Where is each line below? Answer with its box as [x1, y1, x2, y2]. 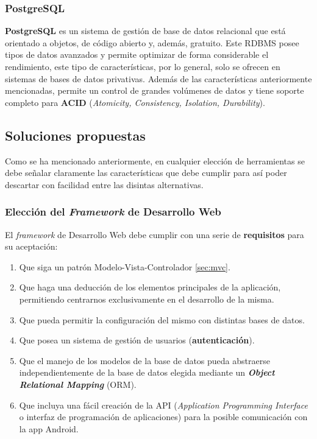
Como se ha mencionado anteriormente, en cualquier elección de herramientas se [5, 154, 305, 167]
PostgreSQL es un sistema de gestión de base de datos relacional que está [5, 24, 286, 37]
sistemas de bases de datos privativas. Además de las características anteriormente [5, 72, 312, 85]
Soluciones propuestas [5, 125, 146, 144]
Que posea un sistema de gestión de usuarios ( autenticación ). [19, 334, 255, 346]
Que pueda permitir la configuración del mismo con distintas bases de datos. [19, 313, 305, 326]
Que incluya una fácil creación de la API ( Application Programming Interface [19, 398, 308, 411]
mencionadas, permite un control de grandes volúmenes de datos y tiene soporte [5, 84, 304, 97]
